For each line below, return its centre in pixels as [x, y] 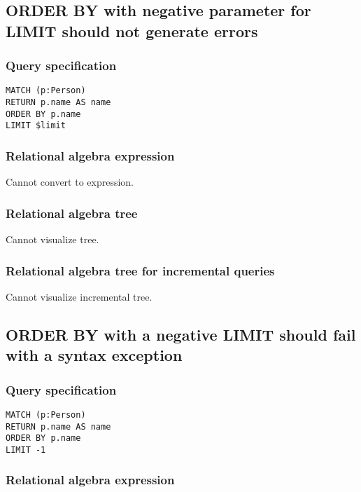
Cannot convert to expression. [70, 182]
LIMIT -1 [26, 450]
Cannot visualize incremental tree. [79, 296]
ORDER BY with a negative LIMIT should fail [181, 334]
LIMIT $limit [36, 126]
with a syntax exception [94, 355]
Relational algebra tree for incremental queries [140, 270]
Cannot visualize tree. [52, 239]
